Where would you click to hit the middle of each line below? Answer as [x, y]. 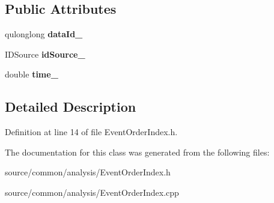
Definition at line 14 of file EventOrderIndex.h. [91, 132]
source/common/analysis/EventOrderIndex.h [88, 172]
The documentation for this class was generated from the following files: [137, 152]
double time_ [32, 74]
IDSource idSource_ [45, 54]
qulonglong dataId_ [44, 34]
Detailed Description [71, 107]
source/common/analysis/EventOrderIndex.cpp [92, 192]
